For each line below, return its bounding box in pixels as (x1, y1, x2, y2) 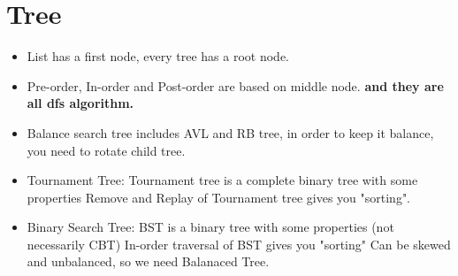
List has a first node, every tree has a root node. (27, 47, 289, 65)
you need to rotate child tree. (27, 141, 186, 159)
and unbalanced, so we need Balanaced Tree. (27, 252, 270, 271)
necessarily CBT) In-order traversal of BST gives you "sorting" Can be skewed (27, 234, 451, 253)
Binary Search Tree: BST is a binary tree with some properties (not (27, 218, 394, 236)
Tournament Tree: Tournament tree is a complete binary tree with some (27, 171, 418, 189)
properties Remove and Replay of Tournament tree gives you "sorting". (27, 188, 411, 206)
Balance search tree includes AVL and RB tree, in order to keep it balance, (27, 123, 434, 142)
